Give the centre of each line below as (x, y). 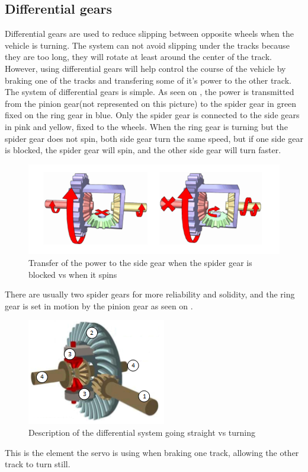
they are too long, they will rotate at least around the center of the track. (138, 57)
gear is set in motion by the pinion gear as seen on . (99, 305)
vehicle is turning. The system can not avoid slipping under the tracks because (147, 45)
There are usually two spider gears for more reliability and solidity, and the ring (150, 294)
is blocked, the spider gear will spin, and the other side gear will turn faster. (143, 150)
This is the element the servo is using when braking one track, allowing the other (152, 452)
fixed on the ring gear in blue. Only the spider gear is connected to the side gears (152, 115)
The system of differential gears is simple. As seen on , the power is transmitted (150, 92)
